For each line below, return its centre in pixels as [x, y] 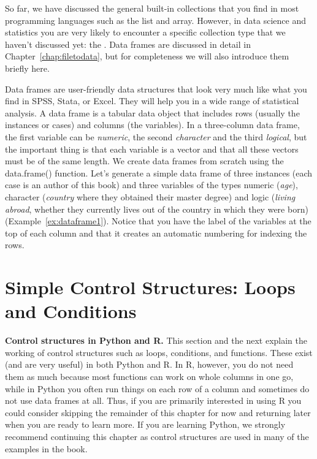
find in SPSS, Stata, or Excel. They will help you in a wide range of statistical [152, 101]
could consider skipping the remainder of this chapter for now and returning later [158, 412]
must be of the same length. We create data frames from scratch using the [144, 161]
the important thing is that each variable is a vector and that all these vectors [152, 149]
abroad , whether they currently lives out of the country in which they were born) [157, 209]
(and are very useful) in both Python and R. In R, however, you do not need [149, 364]
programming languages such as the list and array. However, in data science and [155, 20]
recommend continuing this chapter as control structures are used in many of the [157, 436]
